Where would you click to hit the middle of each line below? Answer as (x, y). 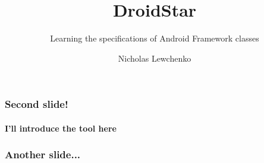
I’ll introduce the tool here (61, 128)
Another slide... (43, 154)
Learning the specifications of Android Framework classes (155, 38)
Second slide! (37, 104)
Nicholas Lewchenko (155, 58)
